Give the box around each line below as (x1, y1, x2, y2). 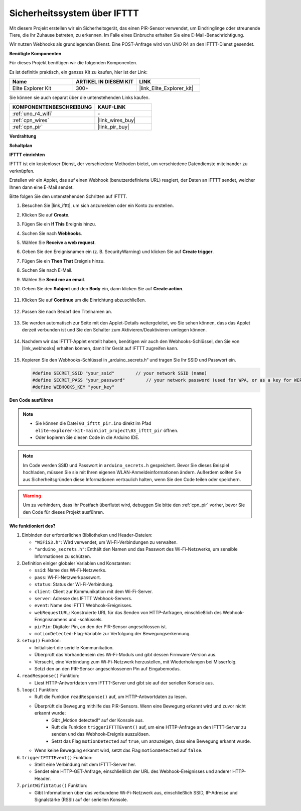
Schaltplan (9, 142, 33, 148)
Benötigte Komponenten (9, 50, 62, 56)
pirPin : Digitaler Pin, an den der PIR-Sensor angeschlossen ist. (34, 623, 168, 630)
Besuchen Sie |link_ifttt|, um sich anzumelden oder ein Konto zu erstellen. (22, 202, 174, 208)
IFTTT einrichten (9, 152, 45, 158)
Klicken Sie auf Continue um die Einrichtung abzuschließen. (22, 297, 146, 303)
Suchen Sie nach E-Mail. (22, 267, 73, 273)
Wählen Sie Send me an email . (22, 276, 85, 282)
